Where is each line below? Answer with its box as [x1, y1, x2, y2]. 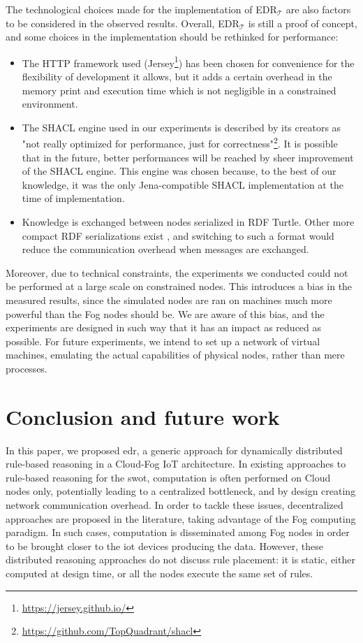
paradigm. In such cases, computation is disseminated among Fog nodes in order [6, 525, 350, 540]
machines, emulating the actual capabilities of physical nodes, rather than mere [6, 347, 345, 362]
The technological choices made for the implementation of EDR [6, 2, 277, 16]
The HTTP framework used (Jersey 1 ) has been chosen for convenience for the [22, 53, 355, 70]
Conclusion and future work [6, 402, 280, 431]
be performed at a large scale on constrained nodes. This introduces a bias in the [6, 279, 353, 294]
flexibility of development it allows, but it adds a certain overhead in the [22, 69, 332, 84]
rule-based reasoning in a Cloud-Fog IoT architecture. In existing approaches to [6, 456, 346, 471]
